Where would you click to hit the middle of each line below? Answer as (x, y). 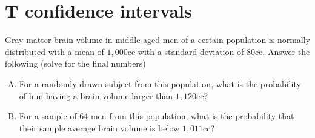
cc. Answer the (282, 51)
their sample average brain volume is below (99, 127)
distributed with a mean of (55, 51)
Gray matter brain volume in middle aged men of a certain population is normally (158, 40)
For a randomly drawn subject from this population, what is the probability (160, 83)
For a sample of (48, 116)
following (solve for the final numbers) (75, 63)
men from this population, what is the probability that (192, 116)
